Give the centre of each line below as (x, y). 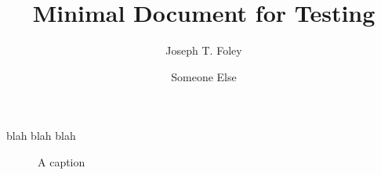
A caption (62, 161)
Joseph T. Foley (204, 50)
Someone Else (204, 76)
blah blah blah (41, 136)
